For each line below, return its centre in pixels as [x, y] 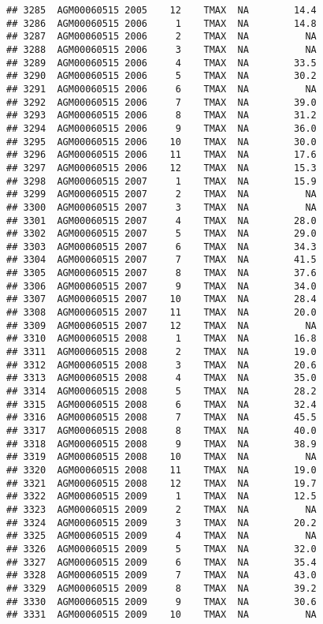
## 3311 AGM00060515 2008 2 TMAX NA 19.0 [161, 352]
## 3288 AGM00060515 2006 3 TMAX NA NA [161, 49]
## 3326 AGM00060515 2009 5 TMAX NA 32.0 [161, 549]
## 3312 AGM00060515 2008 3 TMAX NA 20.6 [161, 365]
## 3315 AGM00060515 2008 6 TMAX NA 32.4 [161, 404]
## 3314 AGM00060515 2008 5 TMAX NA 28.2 [161, 392]
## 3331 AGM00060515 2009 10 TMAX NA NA [161, 615]
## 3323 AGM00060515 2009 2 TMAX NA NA [161, 509]
